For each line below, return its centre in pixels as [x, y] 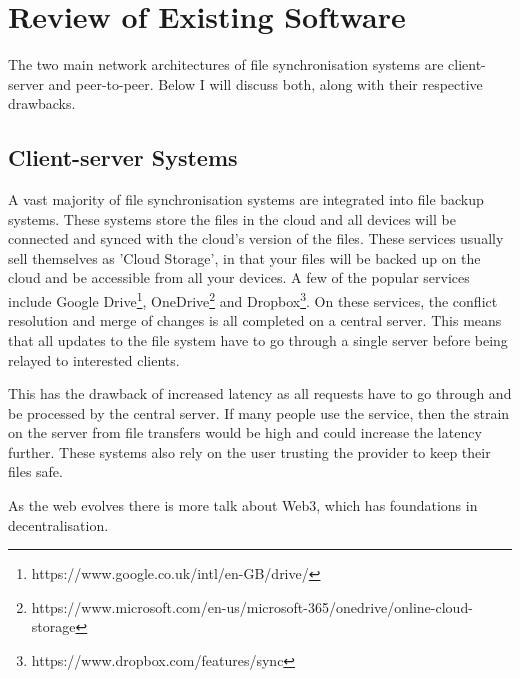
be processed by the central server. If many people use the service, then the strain [259, 412]
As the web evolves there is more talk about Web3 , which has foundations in [243, 505]
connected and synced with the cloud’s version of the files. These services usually [256, 238]
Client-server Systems [123, 157]
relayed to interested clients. [94, 359]
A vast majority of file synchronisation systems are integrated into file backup [246, 199]
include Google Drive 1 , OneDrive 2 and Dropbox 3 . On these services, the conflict [253, 299]
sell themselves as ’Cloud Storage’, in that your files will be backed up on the [244, 257]
